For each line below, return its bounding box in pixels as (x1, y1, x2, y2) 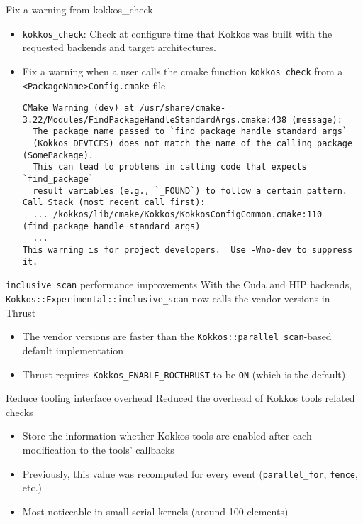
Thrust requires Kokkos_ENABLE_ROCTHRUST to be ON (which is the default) (22, 366, 346, 381)
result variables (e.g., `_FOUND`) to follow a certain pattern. (33, 185, 347, 196)
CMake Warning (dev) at (22, 103, 135, 114)
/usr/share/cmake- (139, 103, 226, 114)
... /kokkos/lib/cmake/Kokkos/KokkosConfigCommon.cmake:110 (33, 209, 323, 220)
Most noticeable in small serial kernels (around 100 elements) (22, 503, 289, 518)
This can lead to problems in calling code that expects (33, 162, 307, 173)
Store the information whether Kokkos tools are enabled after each (22, 428, 312, 443)
